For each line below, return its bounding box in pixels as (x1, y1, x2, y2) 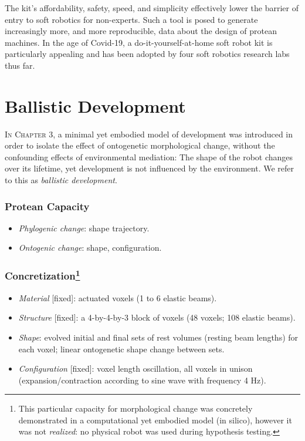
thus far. (5, 59, 35, 71)
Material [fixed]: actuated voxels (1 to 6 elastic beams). (18, 291, 217, 304)
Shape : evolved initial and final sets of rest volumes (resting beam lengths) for (18, 331, 299, 343)
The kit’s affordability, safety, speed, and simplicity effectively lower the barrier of (5, 2, 299, 14)
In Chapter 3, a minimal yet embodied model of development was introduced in (5, 127, 293, 140)
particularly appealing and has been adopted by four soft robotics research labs (5, 48, 290, 60)
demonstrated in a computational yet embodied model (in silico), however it (18, 413, 292, 426)
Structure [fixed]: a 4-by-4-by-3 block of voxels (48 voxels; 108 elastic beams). (18, 311, 296, 324)
